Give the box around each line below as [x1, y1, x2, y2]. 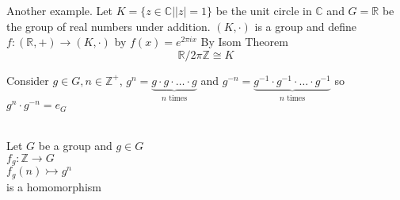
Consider [6, 71, 49, 88]
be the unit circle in [215, 2, 312, 18]
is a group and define [254, 17, 357, 34]
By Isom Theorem [200, 33, 288, 50]
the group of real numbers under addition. [6, 17, 211, 34]
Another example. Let [6, 2, 113, 18]
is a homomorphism [6, 178, 101, 194]
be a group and [38, 137, 112, 154]
